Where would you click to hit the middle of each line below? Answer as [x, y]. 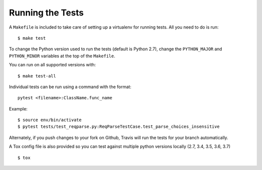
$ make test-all [37, 76]
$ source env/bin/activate [50, 120]
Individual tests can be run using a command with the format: [70, 87]
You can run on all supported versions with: [52, 65]
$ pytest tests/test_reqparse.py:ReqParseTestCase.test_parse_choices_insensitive [119, 127]
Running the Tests [46, 13]
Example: [18, 108]
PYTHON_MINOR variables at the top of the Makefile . [62, 56]
